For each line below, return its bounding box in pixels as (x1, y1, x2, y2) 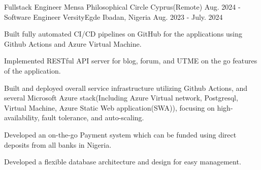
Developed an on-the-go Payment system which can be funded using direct (4, 129, 237, 140)
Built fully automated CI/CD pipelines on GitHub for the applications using (4, 28, 243, 39)
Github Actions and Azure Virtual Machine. (4, 38, 142, 49)
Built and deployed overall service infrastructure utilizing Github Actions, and (4, 82, 248, 93)
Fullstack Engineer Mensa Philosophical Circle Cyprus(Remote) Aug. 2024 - (4, 2, 241, 12)
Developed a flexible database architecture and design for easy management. (4, 156, 241, 167)
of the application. (4, 65, 61, 76)
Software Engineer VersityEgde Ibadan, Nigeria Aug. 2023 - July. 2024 (4, 11, 223, 22)
